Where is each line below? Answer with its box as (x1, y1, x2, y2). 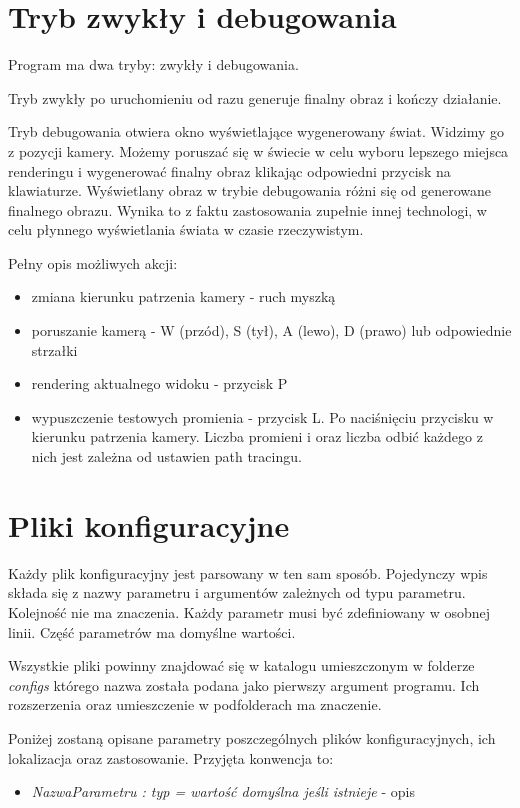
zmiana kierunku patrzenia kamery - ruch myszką (31, 286, 336, 307)
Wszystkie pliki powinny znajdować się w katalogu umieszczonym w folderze (8, 655, 475, 676)
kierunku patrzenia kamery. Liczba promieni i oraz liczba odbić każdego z (31, 426, 483, 447)
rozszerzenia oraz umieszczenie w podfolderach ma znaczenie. (8, 694, 382, 715)
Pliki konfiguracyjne (8, 504, 290, 545)
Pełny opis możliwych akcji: (8, 252, 178, 273)
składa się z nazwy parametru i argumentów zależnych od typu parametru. (8, 582, 466, 603)
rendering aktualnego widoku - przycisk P (31, 373, 288, 394)
